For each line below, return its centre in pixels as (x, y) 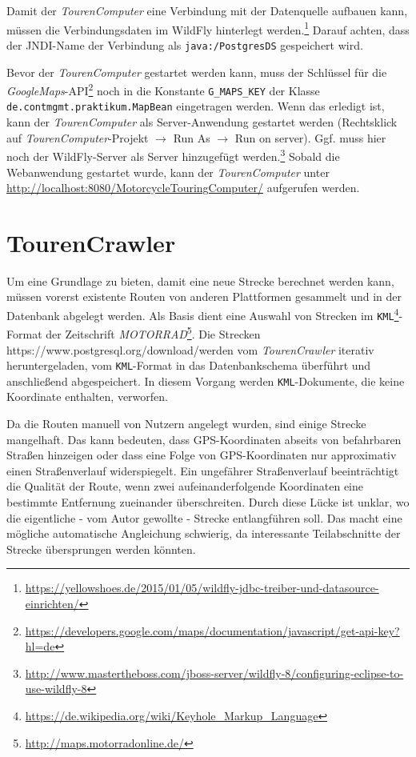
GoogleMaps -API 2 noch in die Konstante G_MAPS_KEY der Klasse (163, 89)
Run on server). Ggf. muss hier (310, 137)
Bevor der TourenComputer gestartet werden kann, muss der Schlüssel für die (197, 72)
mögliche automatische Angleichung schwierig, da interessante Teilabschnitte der (204, 533)
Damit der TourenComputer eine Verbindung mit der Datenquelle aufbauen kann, (207, 10)
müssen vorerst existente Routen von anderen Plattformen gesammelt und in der (204, 296)
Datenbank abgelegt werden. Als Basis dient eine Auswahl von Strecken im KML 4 (203, 314)
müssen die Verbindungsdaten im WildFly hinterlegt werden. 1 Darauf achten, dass (208, 28)
